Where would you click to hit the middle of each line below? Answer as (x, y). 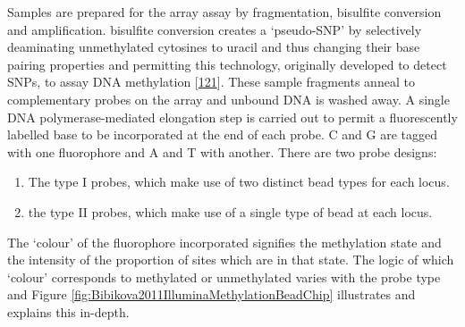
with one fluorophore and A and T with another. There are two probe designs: (222, 151)
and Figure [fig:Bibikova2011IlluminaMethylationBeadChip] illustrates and (211, 294)
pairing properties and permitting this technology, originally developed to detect (227, 64)
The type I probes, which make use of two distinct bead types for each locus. (239, 182)
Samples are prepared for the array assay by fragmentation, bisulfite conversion (224, 12)
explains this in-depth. (68, 311)
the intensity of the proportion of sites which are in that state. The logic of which (231, 260)
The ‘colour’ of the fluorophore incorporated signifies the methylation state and (224, 242)
